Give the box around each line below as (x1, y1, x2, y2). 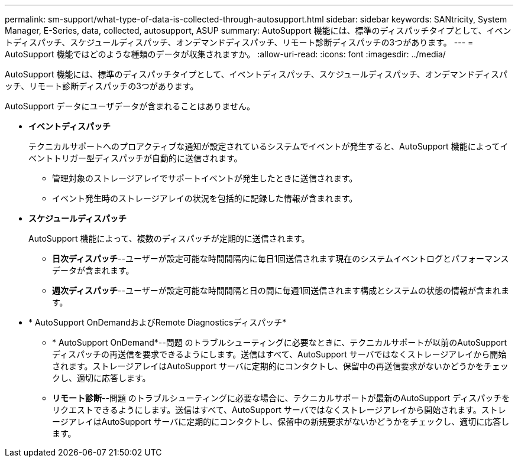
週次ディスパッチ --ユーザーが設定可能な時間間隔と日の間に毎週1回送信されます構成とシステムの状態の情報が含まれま (52, 285, 509, 295)
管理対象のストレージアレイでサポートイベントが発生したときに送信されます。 (52, 173, 358, 183)
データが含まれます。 (52, 265, 134, 275)
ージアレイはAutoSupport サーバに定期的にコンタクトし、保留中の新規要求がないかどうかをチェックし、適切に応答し (52, 417, 510, 427)
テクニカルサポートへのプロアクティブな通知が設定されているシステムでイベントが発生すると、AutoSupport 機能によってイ (28, 141, 509, 151)
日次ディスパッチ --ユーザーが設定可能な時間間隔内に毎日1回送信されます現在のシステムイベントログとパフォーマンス (52, 253, 509, 263)
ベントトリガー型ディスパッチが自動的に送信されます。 (28, 153, 242, 163)
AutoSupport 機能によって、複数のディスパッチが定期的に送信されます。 (28, 233, 310, 243)
